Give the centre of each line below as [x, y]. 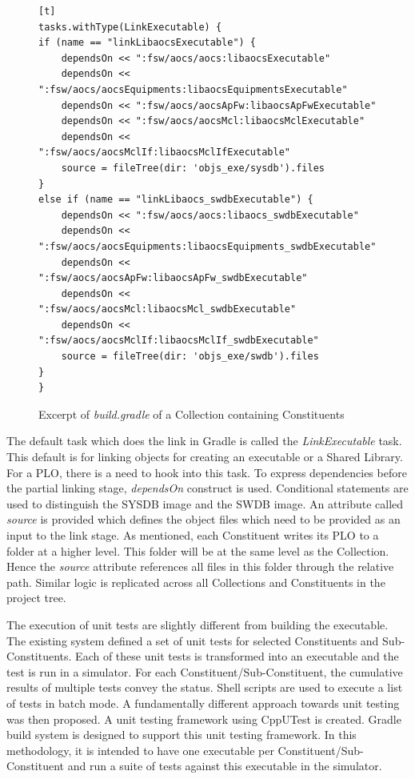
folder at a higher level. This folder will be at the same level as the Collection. [198, 550]
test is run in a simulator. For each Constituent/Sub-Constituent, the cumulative [205, 671]
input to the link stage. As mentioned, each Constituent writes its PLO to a [193, 535]
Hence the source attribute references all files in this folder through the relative [200, 566]
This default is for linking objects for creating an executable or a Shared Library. [205, 457]
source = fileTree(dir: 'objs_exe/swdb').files [190, 357]
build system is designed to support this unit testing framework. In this [182, 735]
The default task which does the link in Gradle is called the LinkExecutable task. [204, 441]
